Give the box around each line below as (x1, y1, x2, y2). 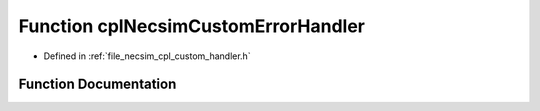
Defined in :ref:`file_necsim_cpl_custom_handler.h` (43, 50, 251, 62)
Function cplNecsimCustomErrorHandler (18, 15, 365, 37)
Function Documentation (18, 76, 177, 93)
